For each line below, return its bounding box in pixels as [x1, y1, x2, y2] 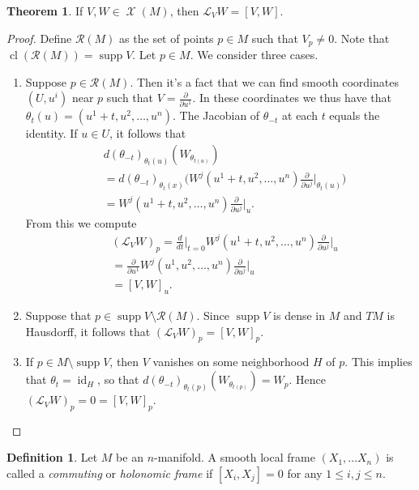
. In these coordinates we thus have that [192, 89, 392, 106]
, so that [97, 371, 139, 388]
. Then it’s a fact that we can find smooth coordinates [130, 73, 399, 90]
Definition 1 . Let [6, 449, 98, 466]
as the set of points [119, 29, 214, 46]
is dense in [273, 307, 326, 324]
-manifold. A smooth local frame [154, 449, 315, 466]
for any [287, 465, 323, 482]
